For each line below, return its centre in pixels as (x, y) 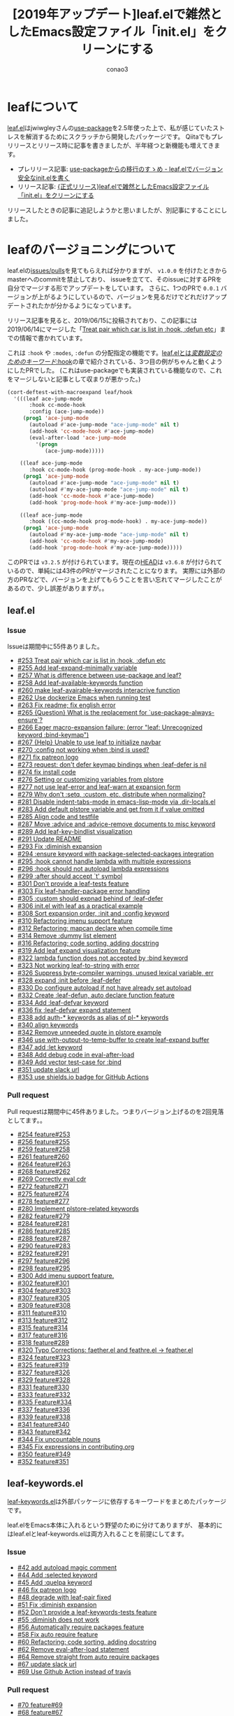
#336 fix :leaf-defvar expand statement (74, 1010)
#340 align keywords (48, 1025)
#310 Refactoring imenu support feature (75, 921)
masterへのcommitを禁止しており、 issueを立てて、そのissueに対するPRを (115, 279)
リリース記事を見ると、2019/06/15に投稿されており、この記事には (102, 320)
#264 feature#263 (44, 1164)
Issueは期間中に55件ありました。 (55, 647)
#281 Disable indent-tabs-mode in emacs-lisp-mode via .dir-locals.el (116, 802)
